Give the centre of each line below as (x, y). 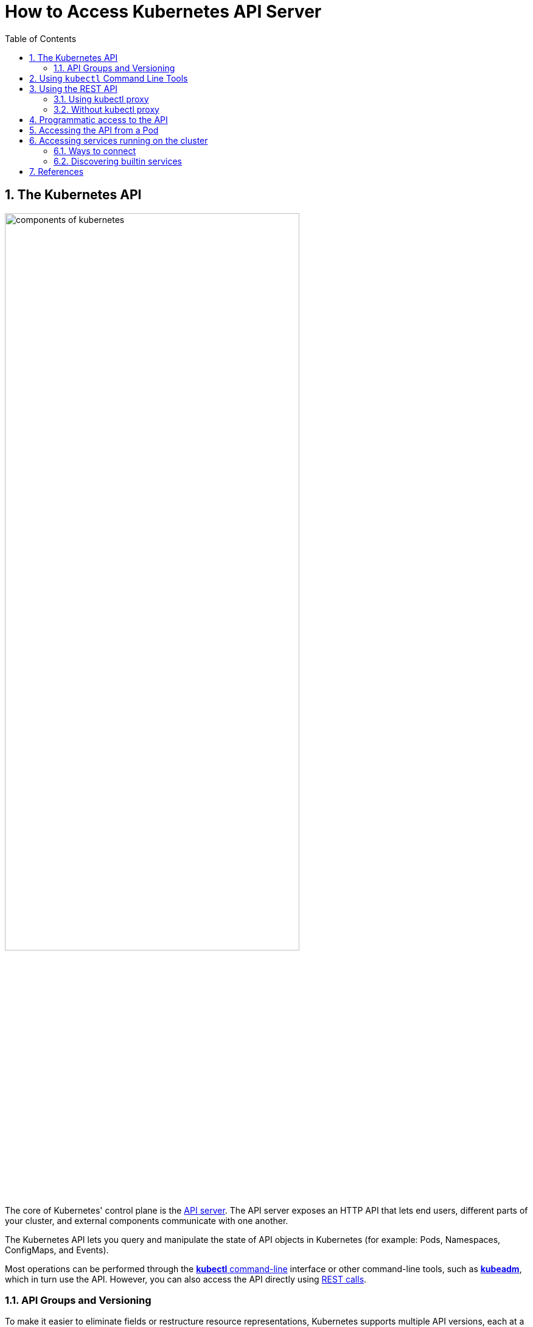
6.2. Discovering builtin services (118, 161)
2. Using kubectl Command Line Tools (109, 78)
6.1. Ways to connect (95, 150)
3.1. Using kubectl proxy (101, 99)
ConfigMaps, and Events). (57, 1250)
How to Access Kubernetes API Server (163, 12)
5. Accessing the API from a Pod (94, 130)
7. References (57, 171)
